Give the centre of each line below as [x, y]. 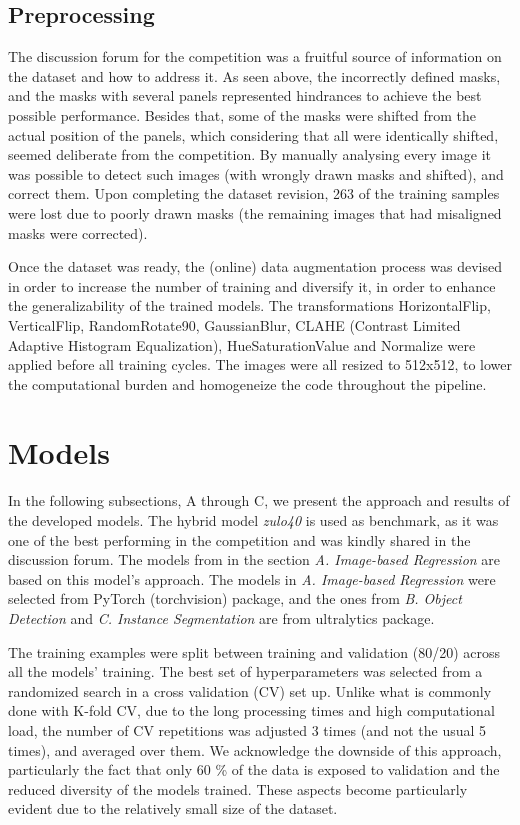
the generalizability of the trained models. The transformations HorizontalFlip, [249, 305]
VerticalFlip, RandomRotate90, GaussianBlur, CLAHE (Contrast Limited [234, 324]
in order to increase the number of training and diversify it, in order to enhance [252, 285]
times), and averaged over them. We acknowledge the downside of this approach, [255, 749]
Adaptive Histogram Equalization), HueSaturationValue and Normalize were [242, 344]
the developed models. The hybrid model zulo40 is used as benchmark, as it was [253, 520]
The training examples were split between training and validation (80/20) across [254, 651]
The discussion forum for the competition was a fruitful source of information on [255, 56]
